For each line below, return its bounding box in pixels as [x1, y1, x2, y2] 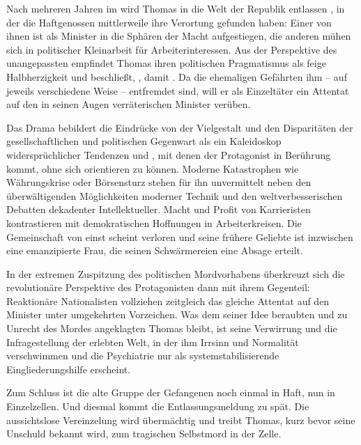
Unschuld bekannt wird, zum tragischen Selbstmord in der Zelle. [6, 426, 282, 441]
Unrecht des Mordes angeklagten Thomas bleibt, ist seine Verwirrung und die [6, 321, 337, 336]
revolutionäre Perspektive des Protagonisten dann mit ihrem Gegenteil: [6, 280, 310, 295]
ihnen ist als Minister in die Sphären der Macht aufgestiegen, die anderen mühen [6, 29, 351, 43]
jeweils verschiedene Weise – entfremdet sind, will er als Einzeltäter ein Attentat [6, 83, 349, 97]
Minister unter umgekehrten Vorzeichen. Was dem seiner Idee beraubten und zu [6, 307, 348, 322]
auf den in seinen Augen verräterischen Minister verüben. [6, 97, 251, 111]
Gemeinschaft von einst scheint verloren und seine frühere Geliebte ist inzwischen [6, 229, 353, 244]
